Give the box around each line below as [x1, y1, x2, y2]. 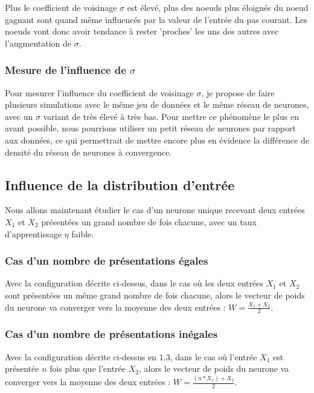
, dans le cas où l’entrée [170, 350, 257, 363]
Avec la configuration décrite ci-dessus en [5, 350, 157, 363]
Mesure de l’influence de [5, 62, 126, 78]
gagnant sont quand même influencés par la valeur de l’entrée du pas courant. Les [5, 13, 307, 25]
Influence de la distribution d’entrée [5, 175, 235, 194]
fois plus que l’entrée [50, 362, 126, 375]
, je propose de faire [201, 86, 275, 99]
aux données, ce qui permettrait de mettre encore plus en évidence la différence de [5, 133, 309, 146]
